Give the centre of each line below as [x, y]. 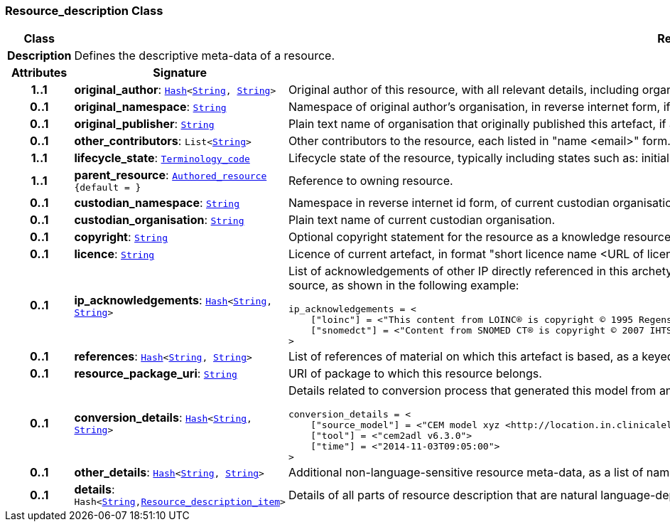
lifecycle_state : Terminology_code [162, 158]
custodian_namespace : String [157, 203]
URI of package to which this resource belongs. [415, 374]
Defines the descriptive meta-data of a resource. [205, 56]
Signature [180, 73]
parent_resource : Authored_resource [171, 175]
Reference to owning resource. [371, 180]
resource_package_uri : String [156, 374]
